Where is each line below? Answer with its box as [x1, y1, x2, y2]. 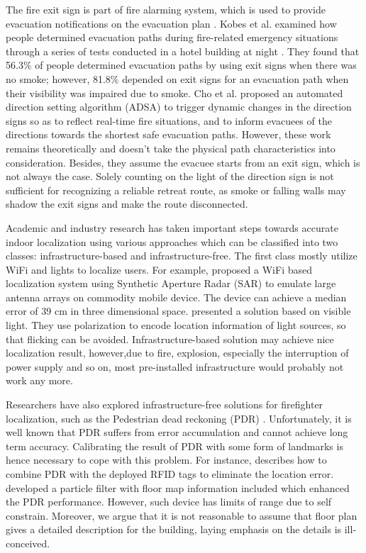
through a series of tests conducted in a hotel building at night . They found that [6, 43, 360, 58]
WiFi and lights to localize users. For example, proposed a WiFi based [6, 262, 312, 276]
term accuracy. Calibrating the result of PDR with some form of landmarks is [6, 438, 343, 453]
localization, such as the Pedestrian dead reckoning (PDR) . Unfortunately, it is [6, 410, 352, 425]
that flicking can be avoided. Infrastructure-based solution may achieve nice [6, 331, 334, 346]
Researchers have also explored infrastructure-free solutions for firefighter [6, 397, 323, 412]
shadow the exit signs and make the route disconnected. [6, 196, 248, 211]
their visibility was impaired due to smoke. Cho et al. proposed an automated [6, 85, 343, 100]
